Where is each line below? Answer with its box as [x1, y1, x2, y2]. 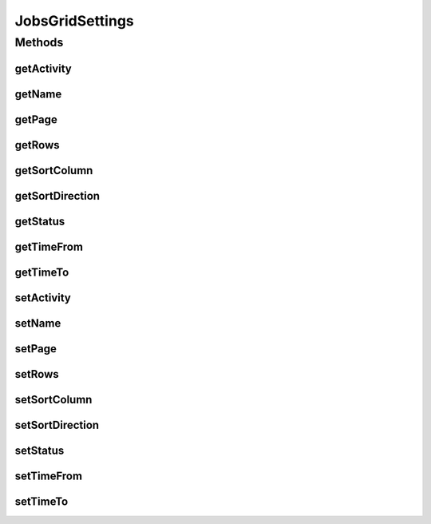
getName [14, 87, 62, 101]
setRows [14, 367, 59, 381]
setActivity [14, 291, 71, 304]
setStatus [14, 443, 65, 457]
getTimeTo [14, 265, 69, 279]
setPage [14, 342, 57, 355]
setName [14, 316, 61, 330]
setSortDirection [14, 418, 100, 431]
